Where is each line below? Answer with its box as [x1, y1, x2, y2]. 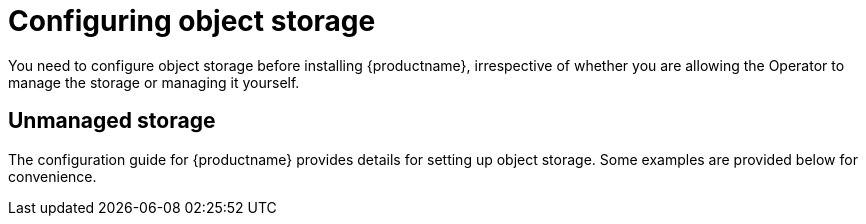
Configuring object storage [8, 4, 376, 38]
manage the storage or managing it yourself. [8, 73, 300, 91]
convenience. [8, 167, 97, 185]
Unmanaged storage [8, 108, 216, 134]
